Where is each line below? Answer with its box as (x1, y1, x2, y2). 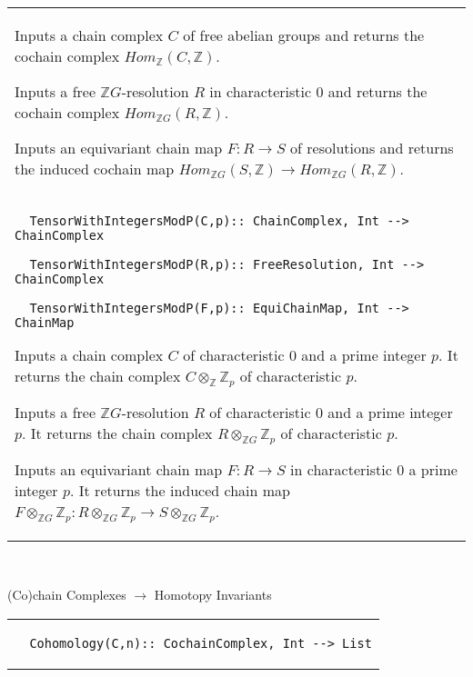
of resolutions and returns (290, 137, 454, 158)
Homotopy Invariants (154, 585, 272, 604)
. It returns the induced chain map (70, 479, 290, 501)
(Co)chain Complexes (7, 585, 126, 604)
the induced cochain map (15, 158, 175, 179)
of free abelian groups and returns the (183, 25, 425, 45)
